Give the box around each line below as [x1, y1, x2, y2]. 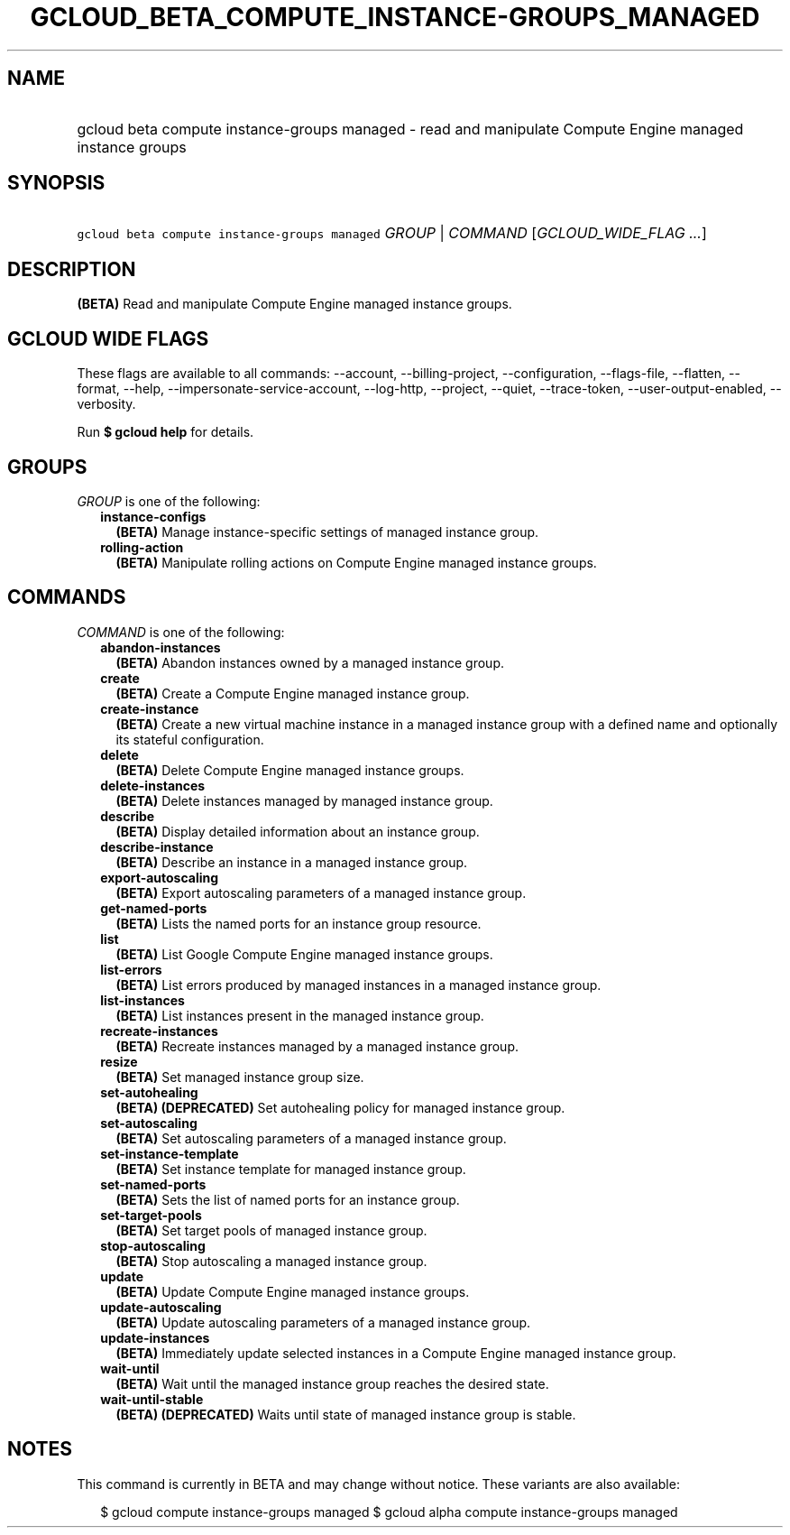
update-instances [100, 1329, 210, 1345]
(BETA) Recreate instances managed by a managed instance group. [115, 1038, 519, 1054]
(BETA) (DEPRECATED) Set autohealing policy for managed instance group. [115, 1099, 565, 1115]
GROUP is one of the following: [77, 493, 261, 509]
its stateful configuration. [115, 731, 264, 747]
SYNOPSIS [7, 171, 106, 195]
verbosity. [77, 396, 136, 412]
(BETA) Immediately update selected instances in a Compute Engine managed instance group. [115, 1345, 676, 1361]
